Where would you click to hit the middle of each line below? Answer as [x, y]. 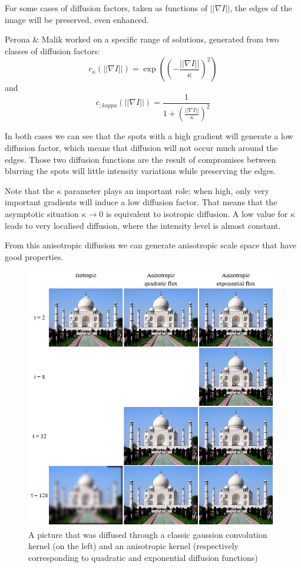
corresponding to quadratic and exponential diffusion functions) [143, 557]
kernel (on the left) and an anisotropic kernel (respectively [133, 546]
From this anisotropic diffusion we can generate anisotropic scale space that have [151, 245]
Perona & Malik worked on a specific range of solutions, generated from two [142, 39]
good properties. [34, 256]
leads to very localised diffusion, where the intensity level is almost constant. [143, 225]
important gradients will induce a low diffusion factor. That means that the [141, 202]
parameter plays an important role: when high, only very [167, 190]
